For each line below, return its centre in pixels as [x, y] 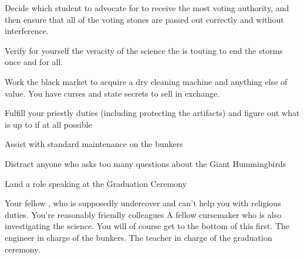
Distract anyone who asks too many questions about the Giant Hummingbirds [146, 163]
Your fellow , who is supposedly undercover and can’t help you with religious [143, 203]
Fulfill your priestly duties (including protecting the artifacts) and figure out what [152, 113]
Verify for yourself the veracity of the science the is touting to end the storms [144, 50]
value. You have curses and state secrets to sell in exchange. [112, 93]
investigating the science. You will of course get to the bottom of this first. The [147, 226]
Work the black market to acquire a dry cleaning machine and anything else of [146, 81]
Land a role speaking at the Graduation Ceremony [96, 183]
